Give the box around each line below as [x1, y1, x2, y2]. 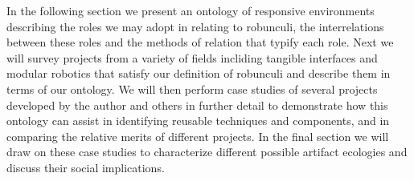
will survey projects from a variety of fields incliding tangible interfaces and [6, 49, 378, 66]
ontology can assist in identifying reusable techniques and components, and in [6, 112, 390, 129]
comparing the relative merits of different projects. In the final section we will [6, 127, 389, 144]
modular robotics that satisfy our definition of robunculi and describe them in [6, 65, 391, 82]
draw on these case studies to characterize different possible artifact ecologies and [6, 143, 408, 160]
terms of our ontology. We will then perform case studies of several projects [6, 80, 378, 97]
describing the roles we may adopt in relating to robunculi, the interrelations [6, 18, 384, 34]
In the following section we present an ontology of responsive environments [6, 2, 375, 18]
